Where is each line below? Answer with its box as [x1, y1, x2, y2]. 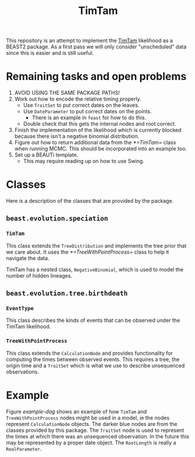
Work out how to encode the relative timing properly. [14, 95, 142, 103]
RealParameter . [6, 445, 42, 452]
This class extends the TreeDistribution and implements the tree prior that [6, 242, 187, 249]
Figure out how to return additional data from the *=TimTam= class [14, 139, 176, 146]
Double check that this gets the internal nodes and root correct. [23, 120, 176, 127]
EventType [6, 305, 34, 312]
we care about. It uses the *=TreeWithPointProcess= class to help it [6, 248, 169, 255]
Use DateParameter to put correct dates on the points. [23, 108, 152, 115]
